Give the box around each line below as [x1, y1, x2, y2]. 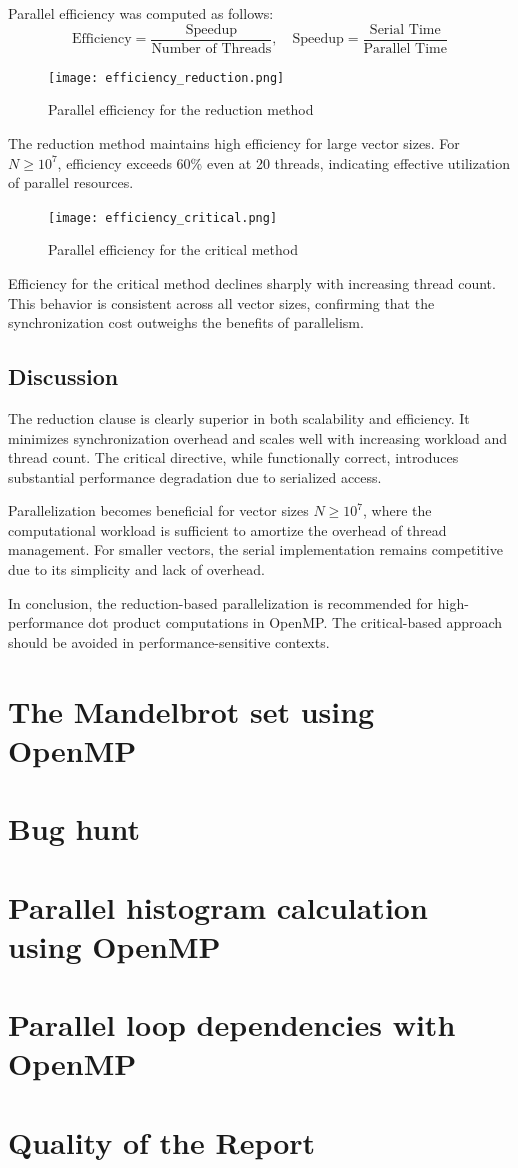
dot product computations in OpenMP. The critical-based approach [88, 612, 503, 633]
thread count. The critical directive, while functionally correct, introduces [8, 447, 459, 468]
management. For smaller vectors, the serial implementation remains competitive [8, 539, 503, 560]
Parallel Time [363, 41, 447, 56]
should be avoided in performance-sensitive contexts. [8, 631, 330, 652]
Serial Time [369, 22, 441, 37]
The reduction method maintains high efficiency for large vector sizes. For [8, 132, 460, 153]
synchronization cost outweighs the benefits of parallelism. [8, 312, 364, 333]
